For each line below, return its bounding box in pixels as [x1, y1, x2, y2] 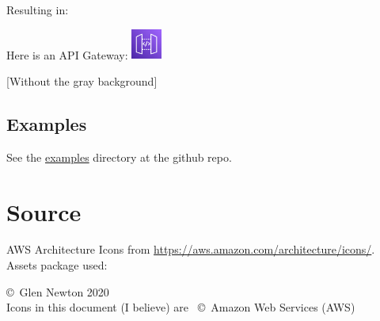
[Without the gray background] [6, 72, 158, 89]
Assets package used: [6, 257, 108, 273]
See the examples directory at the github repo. [6, 148, 232, 165]
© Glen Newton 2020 [6, 283, 109, 300]
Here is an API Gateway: [6, 46, 128, 63]
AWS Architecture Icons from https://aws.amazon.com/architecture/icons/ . [6, 241, 375, 258]
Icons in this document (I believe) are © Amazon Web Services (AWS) [6, 299, 355, 315]
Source [6, 195, 82, 227]
